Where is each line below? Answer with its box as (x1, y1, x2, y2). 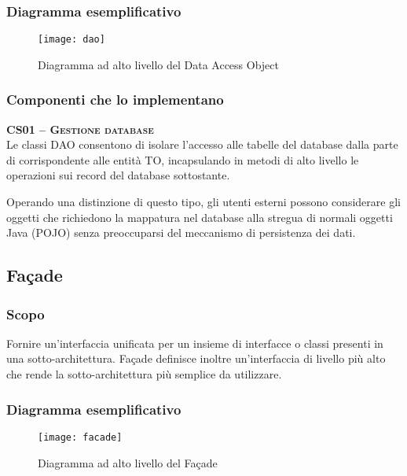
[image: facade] (38, 431, 123, 443)
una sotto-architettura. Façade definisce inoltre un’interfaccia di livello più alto (6, 350, 386, 367)
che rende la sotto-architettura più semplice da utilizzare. (6, 366, 282, 382)
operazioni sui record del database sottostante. (6, 167, 230, 183)
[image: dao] (38, 34, 105, 46)
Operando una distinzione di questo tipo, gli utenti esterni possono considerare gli (6, 194, 401, 210)
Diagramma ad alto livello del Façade (38, 454, 218, 470)
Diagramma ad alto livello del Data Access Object (38, 56, 279, 72)
